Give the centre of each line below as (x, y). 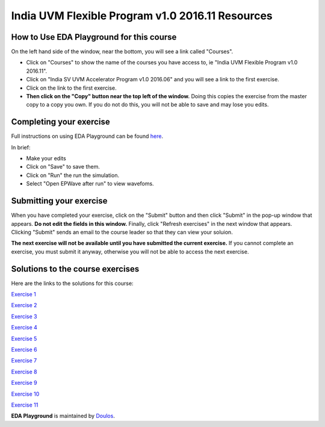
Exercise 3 (24, 316)
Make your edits (46, 158)
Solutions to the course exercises (75, 269)
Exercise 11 (25, 405)
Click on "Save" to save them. (63, 167)
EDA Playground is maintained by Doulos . (63, 416)
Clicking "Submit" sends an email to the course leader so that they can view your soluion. (122, 232)
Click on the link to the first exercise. (71, 88)
